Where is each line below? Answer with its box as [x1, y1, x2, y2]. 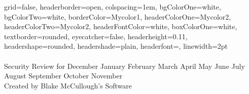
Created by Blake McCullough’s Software [4, 80, 132, 90]
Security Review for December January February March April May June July [4, 60, 245, 71]
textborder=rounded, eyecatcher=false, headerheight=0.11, [4, 31, 188, 41]
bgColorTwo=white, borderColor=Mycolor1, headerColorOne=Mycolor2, [4, 11, 231, 22]
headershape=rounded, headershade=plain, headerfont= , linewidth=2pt [4, 41, 228, 51]
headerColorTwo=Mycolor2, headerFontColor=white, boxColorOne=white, [4, 21, 237, 32]
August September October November [4, 70, 123, 81]
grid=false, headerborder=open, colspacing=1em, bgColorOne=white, [4, 2, 221, 12]
